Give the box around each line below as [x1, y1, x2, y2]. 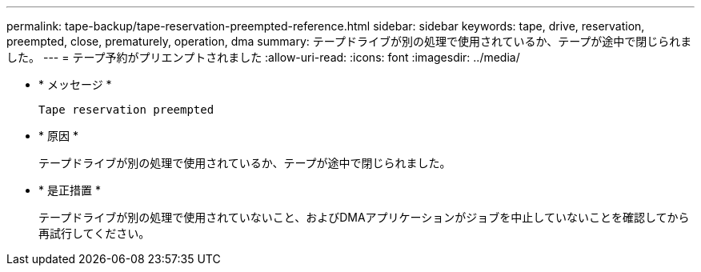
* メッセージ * [38, 78, 112, 91]
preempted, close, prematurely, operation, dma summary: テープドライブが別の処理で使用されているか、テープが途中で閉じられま [6, 34, 692, 48]
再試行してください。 [38, 226, 150, 240]
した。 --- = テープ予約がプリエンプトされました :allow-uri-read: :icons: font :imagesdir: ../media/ [6, 50, 520, 64]
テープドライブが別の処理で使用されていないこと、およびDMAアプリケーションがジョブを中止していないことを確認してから [38, 210, 690, 224]
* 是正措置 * [38, 183, 101, 197]
